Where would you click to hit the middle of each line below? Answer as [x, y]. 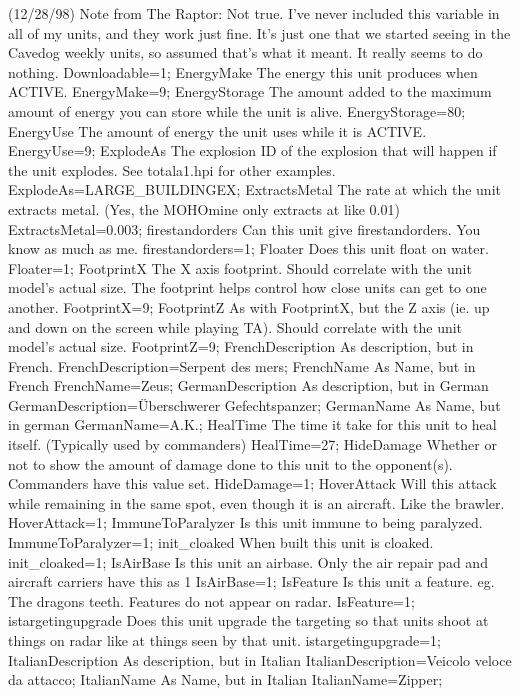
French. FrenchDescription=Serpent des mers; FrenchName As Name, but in [242, 365]
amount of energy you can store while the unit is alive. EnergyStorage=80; [237, 110]
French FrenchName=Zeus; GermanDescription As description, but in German [248, 385]
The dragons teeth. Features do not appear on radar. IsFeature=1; [211, 600]
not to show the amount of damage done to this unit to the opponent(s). [230, 463]
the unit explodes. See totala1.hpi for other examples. [172, 169]
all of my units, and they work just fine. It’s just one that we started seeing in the [259, 32]
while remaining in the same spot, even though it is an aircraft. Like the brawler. [256, 502]
